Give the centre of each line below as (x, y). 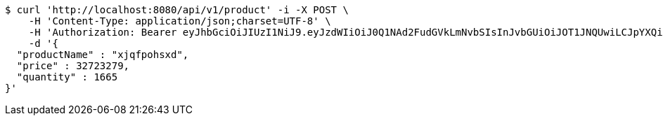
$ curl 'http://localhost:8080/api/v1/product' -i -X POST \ (177, 10)
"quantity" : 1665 (67, 77)
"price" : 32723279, (73, 66)
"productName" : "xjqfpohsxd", (103, 55)
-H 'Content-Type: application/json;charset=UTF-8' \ (180, 21)
